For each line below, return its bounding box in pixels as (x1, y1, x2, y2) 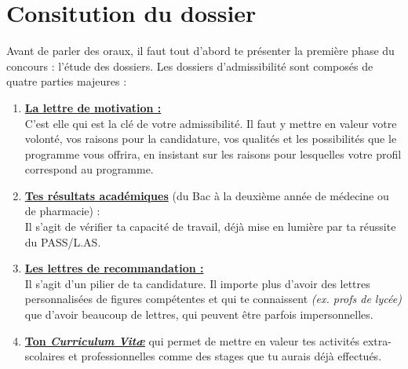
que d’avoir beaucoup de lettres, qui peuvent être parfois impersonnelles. (24, 306, 373, 323)
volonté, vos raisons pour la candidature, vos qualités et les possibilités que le (24, 130, 397, 147)
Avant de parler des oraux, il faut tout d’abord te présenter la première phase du (6, 42, 395, 59)
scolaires (24, 348, 65, 364)
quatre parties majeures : (6, 73, 127, 90)
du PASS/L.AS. (24, 233, 101, 250)
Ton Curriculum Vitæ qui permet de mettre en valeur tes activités (24, 332, 360, 349)
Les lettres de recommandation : (24, 260, 204, 276)
